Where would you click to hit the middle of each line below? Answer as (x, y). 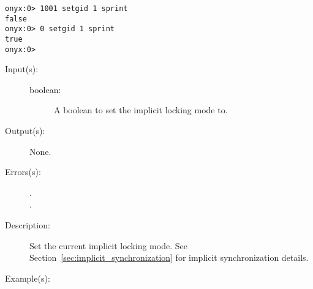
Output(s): (25, 131)
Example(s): (28, 278)
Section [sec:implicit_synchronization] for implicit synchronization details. (169, 257)
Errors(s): (23, 172)
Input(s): (22, 69)
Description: (28, 225)
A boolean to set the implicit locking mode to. (141, 110)
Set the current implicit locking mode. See (108, 245)
